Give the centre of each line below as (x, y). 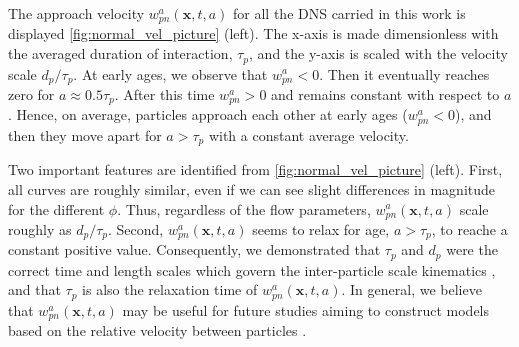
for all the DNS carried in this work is (349, 13)
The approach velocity (76, 13)
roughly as (40, 228)
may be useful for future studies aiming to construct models (306, 309)
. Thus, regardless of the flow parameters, (244, 208)
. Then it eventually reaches (404, 73)
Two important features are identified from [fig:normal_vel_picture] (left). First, (255, 169)
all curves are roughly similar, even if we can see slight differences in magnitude (252, 188)
